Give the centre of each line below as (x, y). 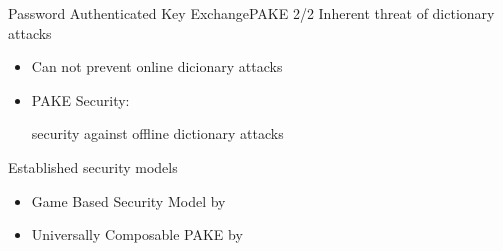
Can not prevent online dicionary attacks (157, 66)
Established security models (93, 166)
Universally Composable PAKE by (137, 234)
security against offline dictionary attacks (157, 133)
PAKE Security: (80, 99)
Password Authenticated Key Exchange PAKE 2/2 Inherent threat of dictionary (251, 13)
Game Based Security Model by (128, 200)
